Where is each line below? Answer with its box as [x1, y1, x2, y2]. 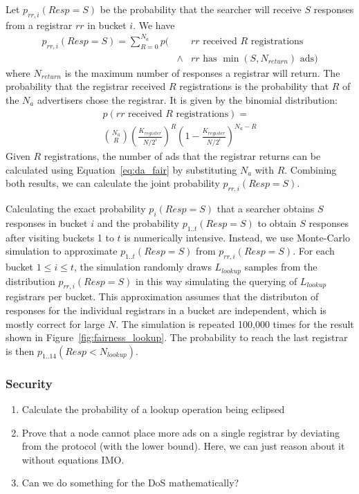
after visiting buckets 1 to [6, 230, 114, 244]
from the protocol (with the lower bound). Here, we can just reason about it [21, 439, 345, 453]
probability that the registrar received [6, 79, 166, 93]
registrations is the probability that [179, 79, 329, 93]
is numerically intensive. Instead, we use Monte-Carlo [124, 230, 350, 244]
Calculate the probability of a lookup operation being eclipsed [21, 401, 285, 416]
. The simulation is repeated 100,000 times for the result [116, 316, 354, 331]
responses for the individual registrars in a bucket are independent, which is [6, 302, 326, 317]
